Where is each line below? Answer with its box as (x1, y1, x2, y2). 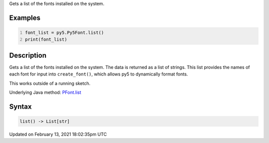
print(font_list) (25, 37, 67, 42)
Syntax (9, 102, 32, 111)
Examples (9, 13, 41, 22)
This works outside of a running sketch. (9, 80, 91, 86)
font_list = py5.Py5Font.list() (25, 30, 104, 35)
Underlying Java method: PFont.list (9, 89, 82, 95)
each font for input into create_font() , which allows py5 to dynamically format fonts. (9, 71, 188, 77)
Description (9, 51, 47, 60)
